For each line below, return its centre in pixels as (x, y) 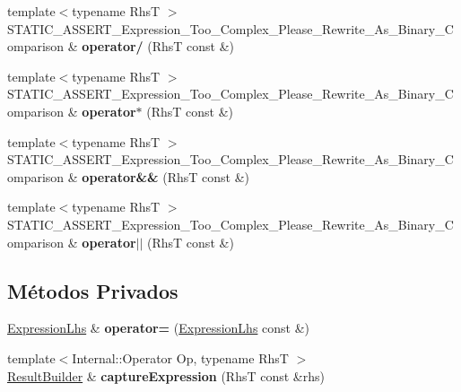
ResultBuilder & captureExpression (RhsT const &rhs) (166, 375)
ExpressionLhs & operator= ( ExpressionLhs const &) (159, 328)
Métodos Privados (93, 290)
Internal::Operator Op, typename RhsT (180, 357)
